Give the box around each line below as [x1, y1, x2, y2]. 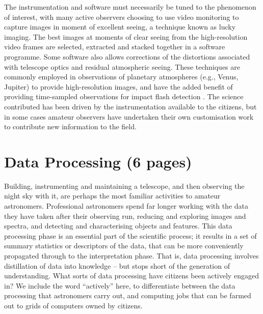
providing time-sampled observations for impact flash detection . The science [4, 91, 244, 102]
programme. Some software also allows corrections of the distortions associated [4, 51, 250, 62]
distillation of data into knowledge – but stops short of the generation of [4, 260, 230, 271]
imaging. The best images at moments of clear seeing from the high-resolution [4, 31, 248, 42]
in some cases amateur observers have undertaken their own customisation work [4, 111, 254, 122]
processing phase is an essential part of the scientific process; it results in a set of [4, 230, 257, 241]
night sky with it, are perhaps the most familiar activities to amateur [4, 190, 221, 201]
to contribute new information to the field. [4, 121, 137, 132]
